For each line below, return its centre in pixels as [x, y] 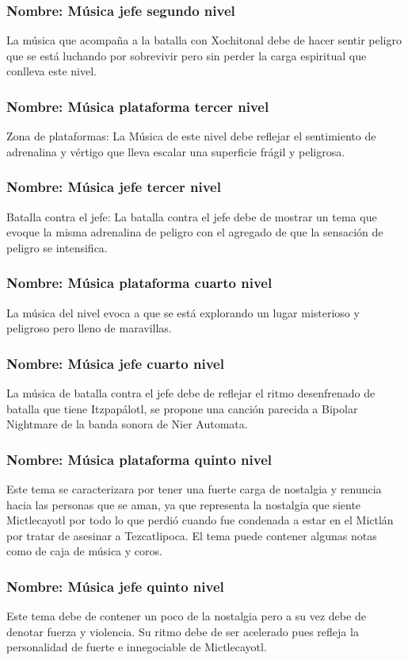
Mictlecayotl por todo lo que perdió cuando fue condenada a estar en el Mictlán [200, 520]
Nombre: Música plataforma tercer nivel [138, 106]
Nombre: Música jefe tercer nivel [114, 187]
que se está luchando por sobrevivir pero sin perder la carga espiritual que [187, 55]
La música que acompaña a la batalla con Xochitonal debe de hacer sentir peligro [204, 40]
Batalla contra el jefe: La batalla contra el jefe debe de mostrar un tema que [192, 216]
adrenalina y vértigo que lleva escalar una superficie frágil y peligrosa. [176, 151]
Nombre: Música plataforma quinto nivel [139, 459]
